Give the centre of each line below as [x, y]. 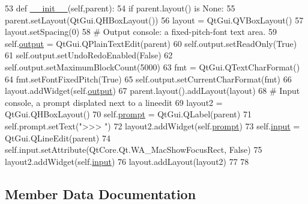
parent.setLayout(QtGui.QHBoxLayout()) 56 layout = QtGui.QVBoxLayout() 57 [154, 20]
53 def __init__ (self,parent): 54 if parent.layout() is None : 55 [120, 8]
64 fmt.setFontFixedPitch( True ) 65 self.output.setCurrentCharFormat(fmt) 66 [148, 79]
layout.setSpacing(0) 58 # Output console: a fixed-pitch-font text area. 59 [141, 32]
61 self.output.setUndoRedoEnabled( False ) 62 [89, 55]
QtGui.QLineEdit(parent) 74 [58, 138]
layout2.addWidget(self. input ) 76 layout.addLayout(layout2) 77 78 [127, 161]
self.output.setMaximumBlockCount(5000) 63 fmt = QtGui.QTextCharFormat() [152, 66]
